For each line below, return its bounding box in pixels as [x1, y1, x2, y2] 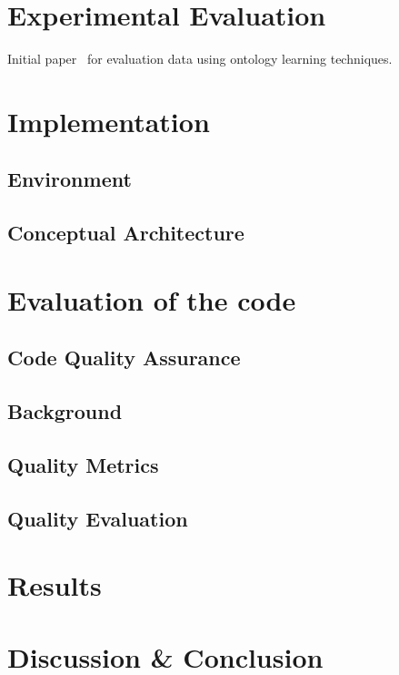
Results [7, 567, 102, 604]
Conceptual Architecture [7, 219, 244, 247]
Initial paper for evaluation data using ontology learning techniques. [7, 49, 393, 68]
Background [7, 397, 123, 425]
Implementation [7, 102, 210, 139]
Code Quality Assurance [7, 343, 241, 372]
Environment [7, 165, 132, 193]
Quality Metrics [7, 450, 159, 478]
